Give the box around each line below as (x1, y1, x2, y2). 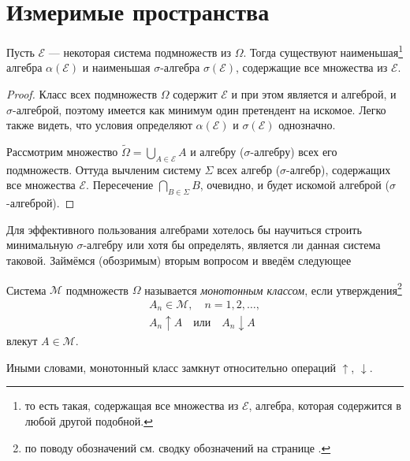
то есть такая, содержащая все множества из (24, 397, 239, 414)
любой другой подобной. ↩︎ (24, 413, 153, 429)
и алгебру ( (190, 143, 244, 159)
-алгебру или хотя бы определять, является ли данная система (83, 236, 381, 253)
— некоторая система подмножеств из (48, 43, 232, 60)
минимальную (6, 236, 73, 253)
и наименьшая (82, 59, 151, 76)
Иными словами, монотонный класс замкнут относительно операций (6, 359, 336, 375)
